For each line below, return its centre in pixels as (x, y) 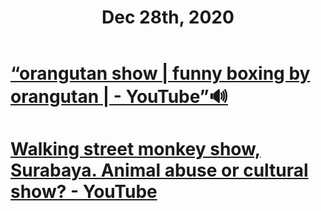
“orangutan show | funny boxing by (160, 73)
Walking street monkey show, (136, 149)
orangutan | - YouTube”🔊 (119, 97)
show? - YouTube (84, 192)
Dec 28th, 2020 (168, 17)
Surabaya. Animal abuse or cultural (159, 170)
